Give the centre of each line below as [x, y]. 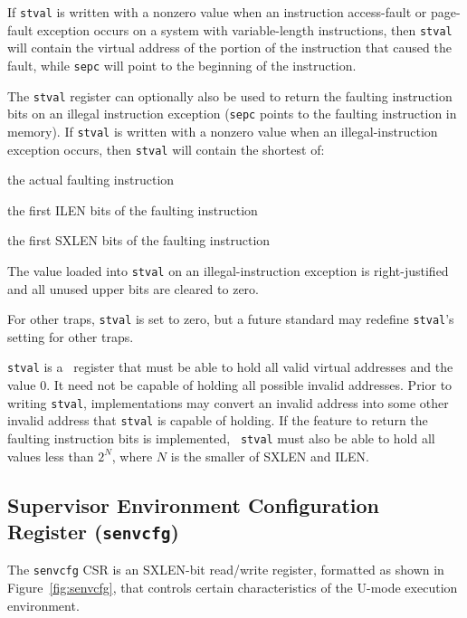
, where [132, 456]
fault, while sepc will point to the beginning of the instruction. [182, 65]
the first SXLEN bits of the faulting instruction [139, 240]
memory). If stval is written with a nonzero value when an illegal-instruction [223, 131]
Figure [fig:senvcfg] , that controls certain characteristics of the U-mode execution [233, 588]
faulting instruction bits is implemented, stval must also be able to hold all [221, 438]
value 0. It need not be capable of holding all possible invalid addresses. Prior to [230, 385]
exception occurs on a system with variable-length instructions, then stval [245, 29]
